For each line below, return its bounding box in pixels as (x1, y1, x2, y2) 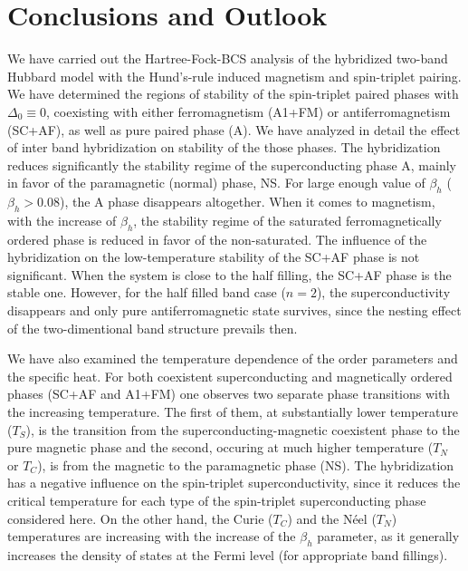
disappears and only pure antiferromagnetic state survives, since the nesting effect (7, 301, 462, 320)
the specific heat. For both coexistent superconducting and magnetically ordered (7, 366, 453, 385)
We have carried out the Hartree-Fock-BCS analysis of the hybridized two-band (7, 49, 448, 68)
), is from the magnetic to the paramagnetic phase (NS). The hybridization (37, 455, 454, 474)
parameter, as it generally (317, 527, 460, 546)
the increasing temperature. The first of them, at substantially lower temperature (7, 402, 458, 421)
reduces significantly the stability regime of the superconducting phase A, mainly (7, 155, 456, 174)
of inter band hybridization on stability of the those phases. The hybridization (7, 138, 441, 157)
